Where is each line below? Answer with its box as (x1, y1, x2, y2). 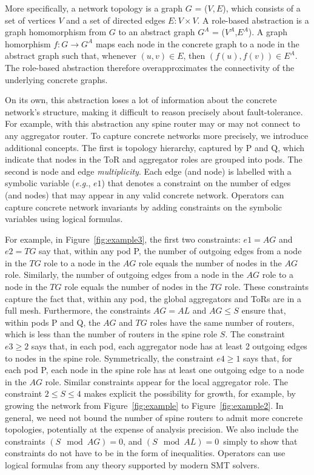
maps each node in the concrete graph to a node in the (95, 37, 299, 50)
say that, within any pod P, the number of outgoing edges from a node (39, 244, 302, 257)
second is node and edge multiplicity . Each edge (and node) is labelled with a (5, 164, 292, 177)
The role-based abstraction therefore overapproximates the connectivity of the (5, 61, 295, 73)
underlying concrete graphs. (5, 73, 108, 86)
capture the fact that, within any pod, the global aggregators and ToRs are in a (5, 292, 301, 305)
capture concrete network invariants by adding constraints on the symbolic (5, 200, 282, 213)
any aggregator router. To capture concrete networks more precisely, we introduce (5, 129, 309, 141)
